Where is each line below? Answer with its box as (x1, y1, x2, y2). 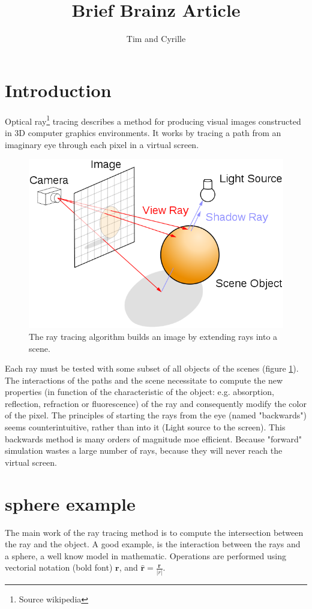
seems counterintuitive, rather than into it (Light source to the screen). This (5, 421, 286, 433)
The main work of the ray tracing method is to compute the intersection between (5, 526, 304, 538)
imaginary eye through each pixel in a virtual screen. (5, 138, 199, 150)
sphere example (5, 491, 136, 515)
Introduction (5, 77, 112, 102)
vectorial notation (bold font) (5, 561, 113, 574)
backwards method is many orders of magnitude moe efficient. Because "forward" (5, 432, 302, 445)
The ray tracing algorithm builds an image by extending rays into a (29, 330, 278, 342)
